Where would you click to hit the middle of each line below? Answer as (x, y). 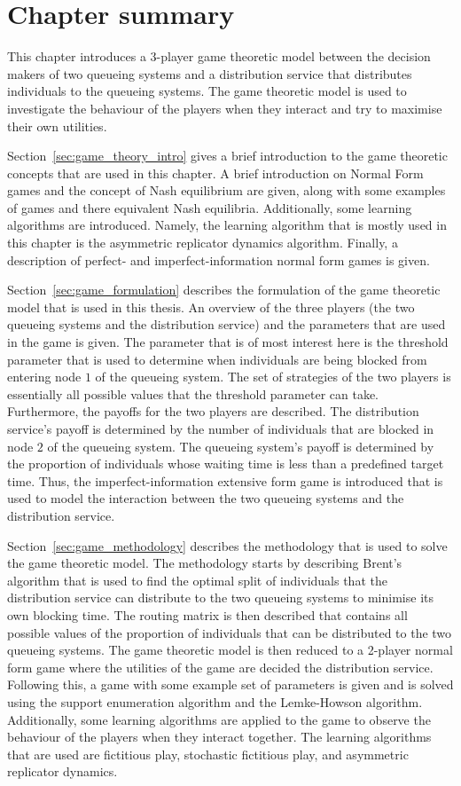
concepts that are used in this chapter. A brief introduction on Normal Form (215, 173)
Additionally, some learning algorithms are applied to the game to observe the (219, 719)
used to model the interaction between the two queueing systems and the (206, 498)
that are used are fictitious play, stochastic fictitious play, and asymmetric (208, 754)
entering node (44, 377)
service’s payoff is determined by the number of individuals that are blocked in (221, 428)
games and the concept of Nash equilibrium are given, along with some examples (227, 190)
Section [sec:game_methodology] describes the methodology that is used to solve (227, 545)
